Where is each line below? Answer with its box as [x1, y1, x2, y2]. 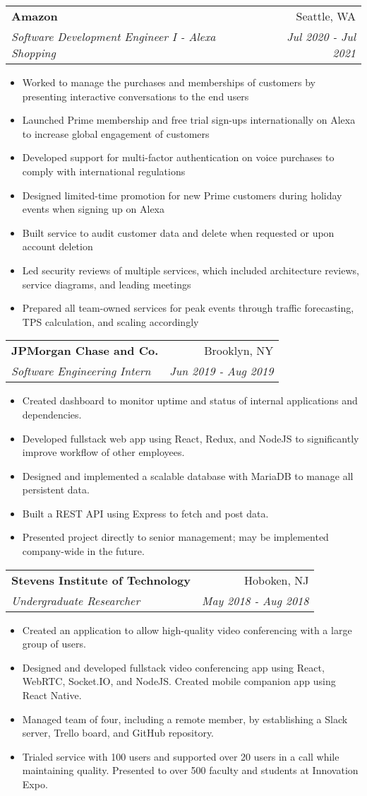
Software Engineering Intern [11, 363, 151, 380]
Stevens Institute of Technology [11, 571, 191, 588]
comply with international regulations [22, 163, 186, 178]
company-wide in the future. [22, 544, 145, 558]
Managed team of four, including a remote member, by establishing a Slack [22, 711, 348, 726]
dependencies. [22, 406, 82, 421]
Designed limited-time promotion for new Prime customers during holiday [22, 187, 342, 202]
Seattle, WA [296, 8, 356, 24]
